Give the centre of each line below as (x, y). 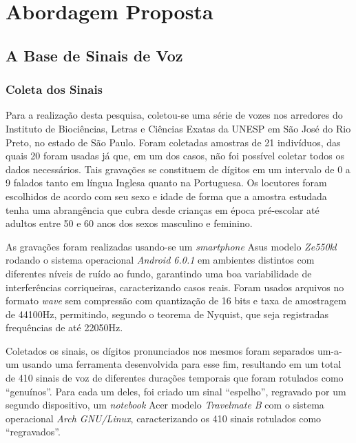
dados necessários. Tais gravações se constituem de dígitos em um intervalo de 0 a (178, 169)
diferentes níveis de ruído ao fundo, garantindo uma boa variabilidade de (159, 273)
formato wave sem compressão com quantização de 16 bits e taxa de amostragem (176, 301)
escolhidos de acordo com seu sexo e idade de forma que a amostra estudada (166, 196)
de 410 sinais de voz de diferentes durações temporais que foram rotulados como (175, 378)
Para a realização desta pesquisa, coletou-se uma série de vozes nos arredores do (174, 115)
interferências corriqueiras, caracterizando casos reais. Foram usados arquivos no (175, 287)
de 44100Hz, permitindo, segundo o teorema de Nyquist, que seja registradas (167, 314)
